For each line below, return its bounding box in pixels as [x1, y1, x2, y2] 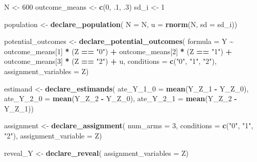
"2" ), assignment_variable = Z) [4, 130, 102, 141]
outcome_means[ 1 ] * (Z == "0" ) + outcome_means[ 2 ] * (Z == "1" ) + [4, 45, 232, 56]
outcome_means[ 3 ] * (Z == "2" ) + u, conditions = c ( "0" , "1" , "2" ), [4, 56, 217, 66]
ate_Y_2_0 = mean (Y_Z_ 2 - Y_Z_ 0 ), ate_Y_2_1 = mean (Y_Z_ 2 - [4, 93, 237, 104]
